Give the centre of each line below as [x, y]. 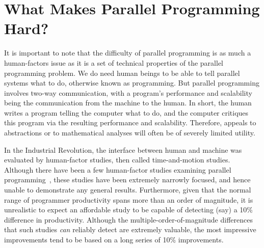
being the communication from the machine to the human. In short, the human [128, 103]
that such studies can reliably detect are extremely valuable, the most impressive [130, 229]
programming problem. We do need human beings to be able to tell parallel [122, 73]
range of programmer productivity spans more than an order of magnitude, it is [129, 199]
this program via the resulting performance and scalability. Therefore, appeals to [130, 122]
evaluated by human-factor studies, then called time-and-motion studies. [117, 160]
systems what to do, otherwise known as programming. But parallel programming [132, 83]
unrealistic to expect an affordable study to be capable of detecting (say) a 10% [128, 210]
